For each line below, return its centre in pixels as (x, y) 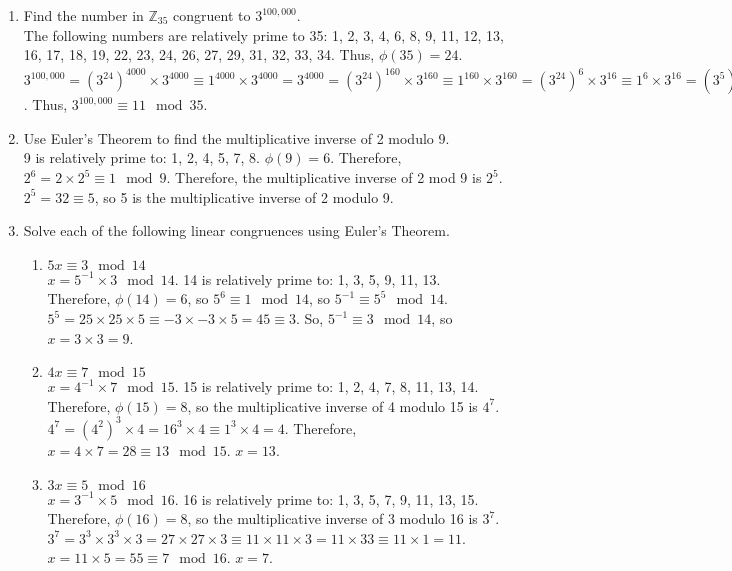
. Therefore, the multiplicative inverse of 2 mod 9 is (324, 177)
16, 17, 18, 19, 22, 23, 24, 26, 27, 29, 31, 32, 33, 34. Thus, (199, 54)
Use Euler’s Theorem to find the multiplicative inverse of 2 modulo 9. (236, 137)
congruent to (212, 15)
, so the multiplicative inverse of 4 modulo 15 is (332, 405)
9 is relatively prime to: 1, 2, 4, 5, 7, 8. (141, 157)
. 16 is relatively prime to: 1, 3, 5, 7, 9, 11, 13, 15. (326, 498)
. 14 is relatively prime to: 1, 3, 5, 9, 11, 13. (307, 278)
